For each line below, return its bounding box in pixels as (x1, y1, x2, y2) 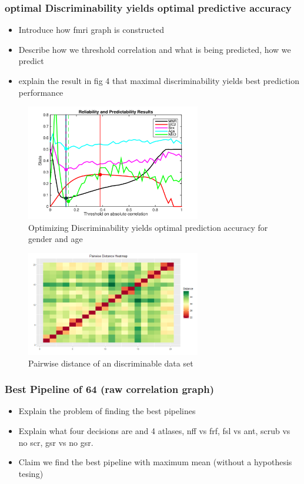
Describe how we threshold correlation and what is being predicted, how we (18, 43, 291, 55)
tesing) (18, 467, 44, 479)
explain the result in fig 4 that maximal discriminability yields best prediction (18, 75, 300, 86)
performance (18, 86, 64, 98)
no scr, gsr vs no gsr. (18, 436, 93, 448)
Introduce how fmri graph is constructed (18, 23, 165, 36)
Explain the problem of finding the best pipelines (18, 405, 196, 417)
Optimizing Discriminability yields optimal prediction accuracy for (28, 221, 268, 233)
